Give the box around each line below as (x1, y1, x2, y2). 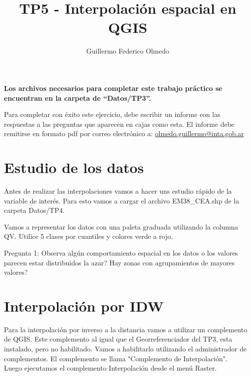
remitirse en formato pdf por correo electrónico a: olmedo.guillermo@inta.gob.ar (4, 128, 244, 139)
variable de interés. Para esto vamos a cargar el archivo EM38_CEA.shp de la (4, 195, 239, 205)
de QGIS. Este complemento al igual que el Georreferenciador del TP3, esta (4, 334, 232, 344)
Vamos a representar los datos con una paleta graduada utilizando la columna (4, 221, 238, 231)
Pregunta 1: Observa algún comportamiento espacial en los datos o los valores (4, 247, 238, 258)
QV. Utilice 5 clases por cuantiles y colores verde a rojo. (4, 231, 173, 241)
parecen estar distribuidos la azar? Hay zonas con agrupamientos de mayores (4, 257, 235, 267)
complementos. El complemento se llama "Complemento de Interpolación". (4, 353, 227, 363)
